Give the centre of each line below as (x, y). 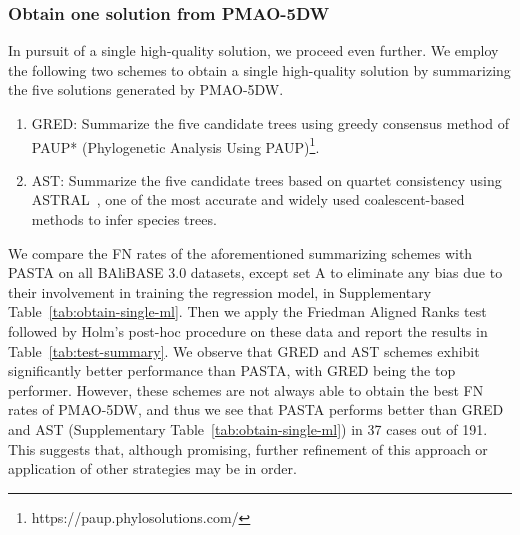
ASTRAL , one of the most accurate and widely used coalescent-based (248, 199)
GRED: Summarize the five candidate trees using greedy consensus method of (270, 123)
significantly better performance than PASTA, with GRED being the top (232, 370)
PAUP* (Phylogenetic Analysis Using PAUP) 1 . (175, 145)
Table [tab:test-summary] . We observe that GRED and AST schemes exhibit (244, 350)
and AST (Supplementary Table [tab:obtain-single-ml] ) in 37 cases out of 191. (248, 428)
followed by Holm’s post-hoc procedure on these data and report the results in (248, 331)
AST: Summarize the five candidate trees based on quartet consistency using (266, 179)
